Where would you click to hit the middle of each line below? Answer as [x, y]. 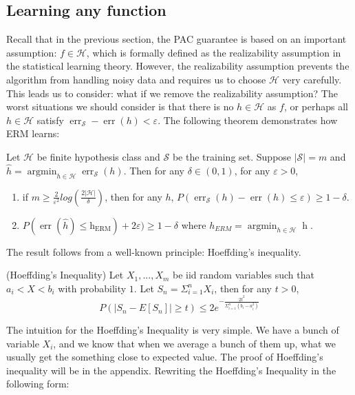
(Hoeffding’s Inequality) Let [65, 275]
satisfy [50, 120]
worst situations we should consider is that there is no [120, 107]
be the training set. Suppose [232, 156]
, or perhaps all [316, 107]
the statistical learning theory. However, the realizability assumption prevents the [178, 66]
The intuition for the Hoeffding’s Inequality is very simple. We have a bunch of [173, 330]
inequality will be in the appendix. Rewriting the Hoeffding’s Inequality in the [171, 370]
